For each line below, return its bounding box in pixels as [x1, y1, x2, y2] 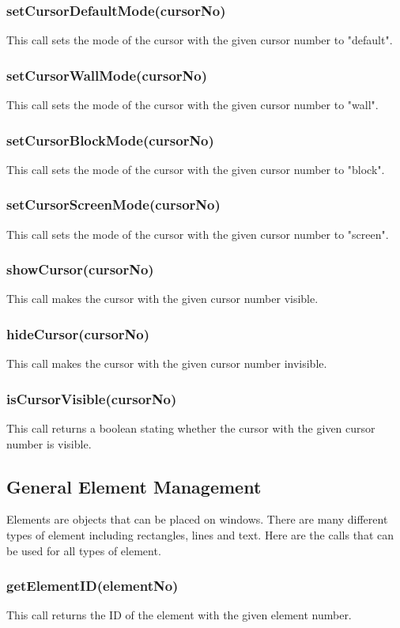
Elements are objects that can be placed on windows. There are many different [6, 511, 388, 528]
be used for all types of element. [6, 542, 161, 558]
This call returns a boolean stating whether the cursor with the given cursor [6, 420, 375, 437]
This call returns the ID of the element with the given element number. [6, 607, 352, 623]
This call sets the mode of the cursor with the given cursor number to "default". [6, 32, 393, 48]
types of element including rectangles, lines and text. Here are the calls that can [6, 527, 394, 543]
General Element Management [6, 474, 262, 498]
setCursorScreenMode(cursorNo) [6, 195, 221, 214]
